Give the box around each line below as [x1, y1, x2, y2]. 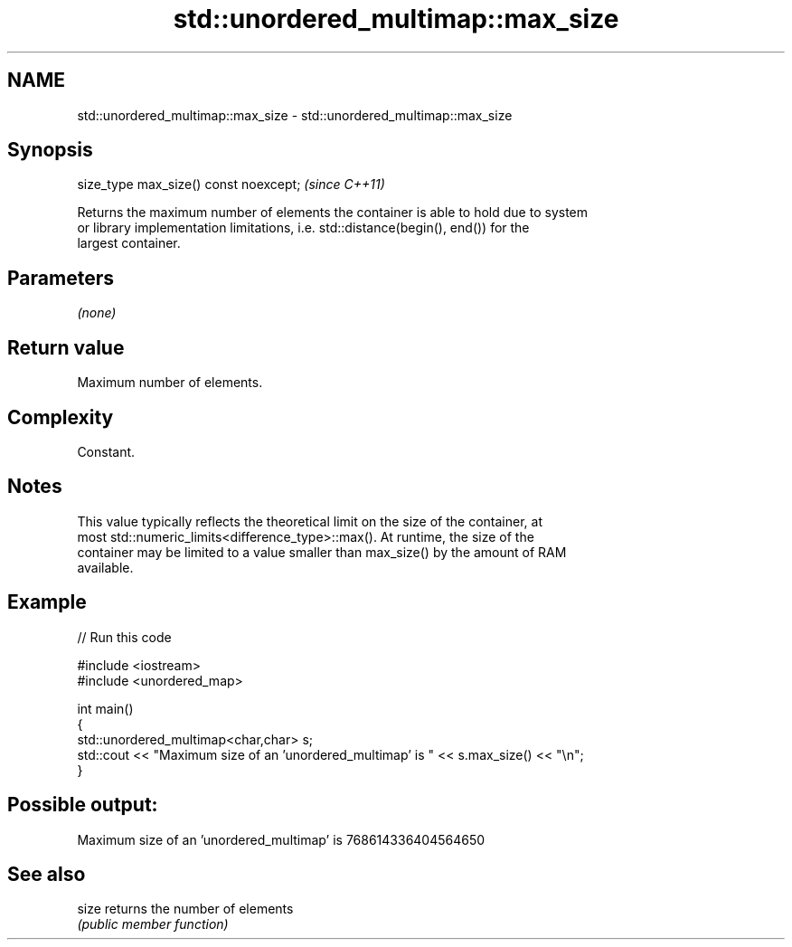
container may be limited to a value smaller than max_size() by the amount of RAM [77, 544, 567, 560]
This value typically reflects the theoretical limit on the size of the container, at [77, 513, 542, 529]
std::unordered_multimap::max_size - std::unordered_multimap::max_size [77, 107, 513, 123]
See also [7, 862, 86, 885]
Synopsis [7, 138, 93, 162]
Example [7, 591, 87, 614]
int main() [77, 700, 134, 716]
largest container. [77, 235, 181, 251]
